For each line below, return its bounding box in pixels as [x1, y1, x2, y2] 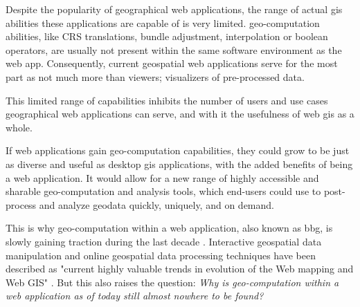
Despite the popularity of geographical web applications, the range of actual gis [6, 2, 343, 16]
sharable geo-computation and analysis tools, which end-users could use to [6, 184, 321, 198]
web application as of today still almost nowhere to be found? [6, 288, 264, 303]
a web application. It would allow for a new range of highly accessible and [6, 170, 319, 185]
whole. [6, 120, 33, 134]
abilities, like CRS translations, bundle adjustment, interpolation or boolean [6, 29, 328, 44]
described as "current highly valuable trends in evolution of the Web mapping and [6, 261, 354, 276]
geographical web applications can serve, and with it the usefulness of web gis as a [6, 106, 354, 121]
